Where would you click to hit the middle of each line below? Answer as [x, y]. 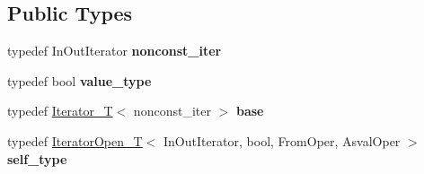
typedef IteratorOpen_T [75, 140]
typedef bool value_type [79, 80]
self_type [37, 158]
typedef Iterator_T [60, 111]
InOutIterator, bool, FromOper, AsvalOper [282, 140]
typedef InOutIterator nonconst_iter [115, 51]
